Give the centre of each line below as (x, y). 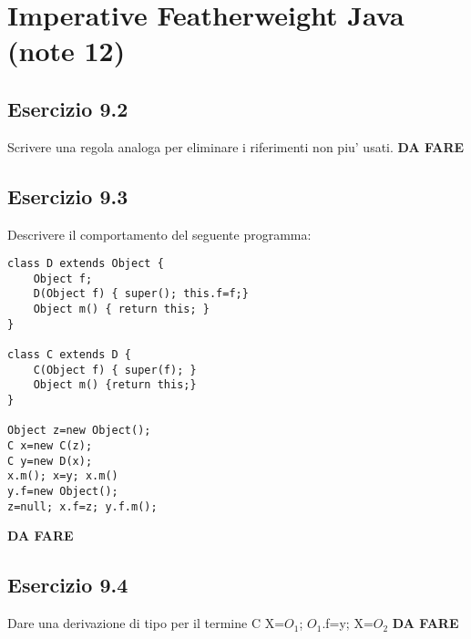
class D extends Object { (86, 264)
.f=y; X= (348, 623)
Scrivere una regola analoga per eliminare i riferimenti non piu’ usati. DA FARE (236, 146)
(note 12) (67, 51)
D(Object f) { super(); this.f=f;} (141, 294)
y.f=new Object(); (63, 491)
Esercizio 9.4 (68, 585)
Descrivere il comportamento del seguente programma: (159, 234)
